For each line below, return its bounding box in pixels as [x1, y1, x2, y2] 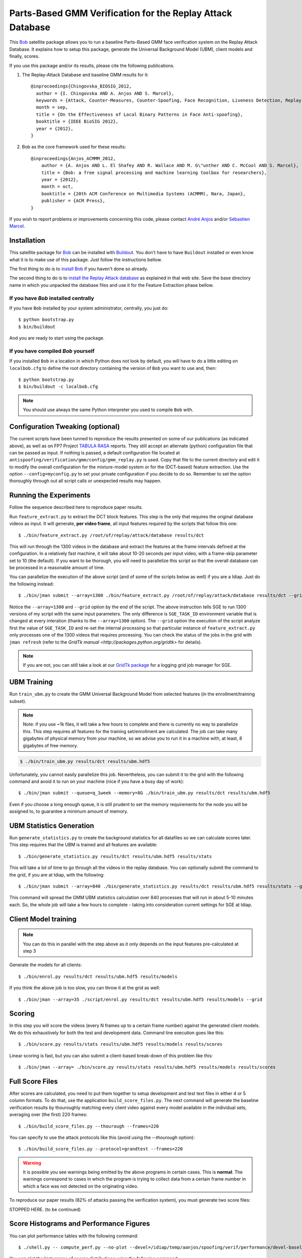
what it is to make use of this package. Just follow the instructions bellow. [9, 257, 162, 263]
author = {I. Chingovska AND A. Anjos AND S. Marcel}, [36, 91, 175, 96]
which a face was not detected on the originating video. [23, 1183, 138, 1189]
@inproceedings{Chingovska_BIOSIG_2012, [31, 84, 132, 89]
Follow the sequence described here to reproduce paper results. [9, 504, 143, 510]
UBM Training [9, 678, 53, 686]
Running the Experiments [9, 491, 91, 500]
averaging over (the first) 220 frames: [9, 1112, 88, 1118]
